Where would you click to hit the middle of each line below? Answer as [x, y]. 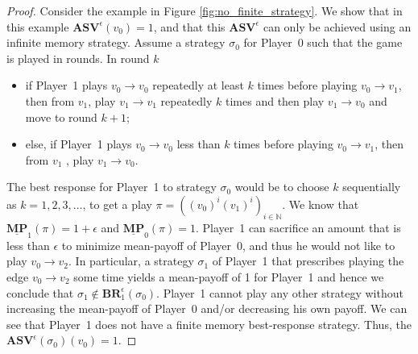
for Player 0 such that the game [323, 42]
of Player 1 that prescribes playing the [308, 261]
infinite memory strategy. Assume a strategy [116, 42]
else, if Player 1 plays [79, 144]
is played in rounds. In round [78, 58]
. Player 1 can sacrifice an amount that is [298, 227]
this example [38, 26]
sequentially [372, 187]
